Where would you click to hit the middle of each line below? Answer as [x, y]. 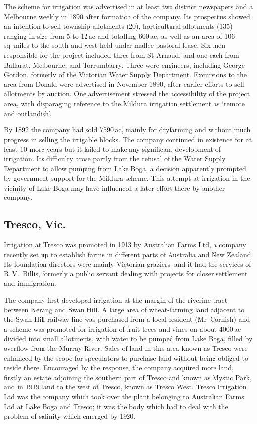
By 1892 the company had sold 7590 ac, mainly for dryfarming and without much [127, 130]
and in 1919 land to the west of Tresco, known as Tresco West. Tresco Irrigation [125, 387]
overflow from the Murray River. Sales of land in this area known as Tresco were [126, 348]
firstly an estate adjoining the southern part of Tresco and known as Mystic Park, [128, 377]
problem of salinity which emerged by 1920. [70, 416]
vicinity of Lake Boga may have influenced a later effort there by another [115, 187]
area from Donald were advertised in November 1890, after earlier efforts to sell [124, 84]
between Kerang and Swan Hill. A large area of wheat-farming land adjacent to [124, 309]
